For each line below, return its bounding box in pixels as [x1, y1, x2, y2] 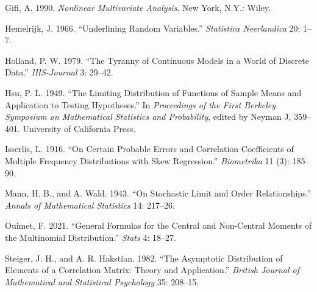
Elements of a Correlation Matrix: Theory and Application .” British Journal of [5, 263, 299, 276]
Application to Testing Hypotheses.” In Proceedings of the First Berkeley [5, 98, 276, 111]
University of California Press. [23, 122, 136, 134]
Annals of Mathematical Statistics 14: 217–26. [5, 198, 175, 211]
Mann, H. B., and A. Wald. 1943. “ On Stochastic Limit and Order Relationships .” [5, 187, 312, 200]
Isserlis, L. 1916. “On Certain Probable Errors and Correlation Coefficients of [5, 142, 294, 155]
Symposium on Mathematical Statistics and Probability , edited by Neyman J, [5, 110, 291, 123]
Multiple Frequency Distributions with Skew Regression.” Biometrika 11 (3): [5, 154, 290, 167]
